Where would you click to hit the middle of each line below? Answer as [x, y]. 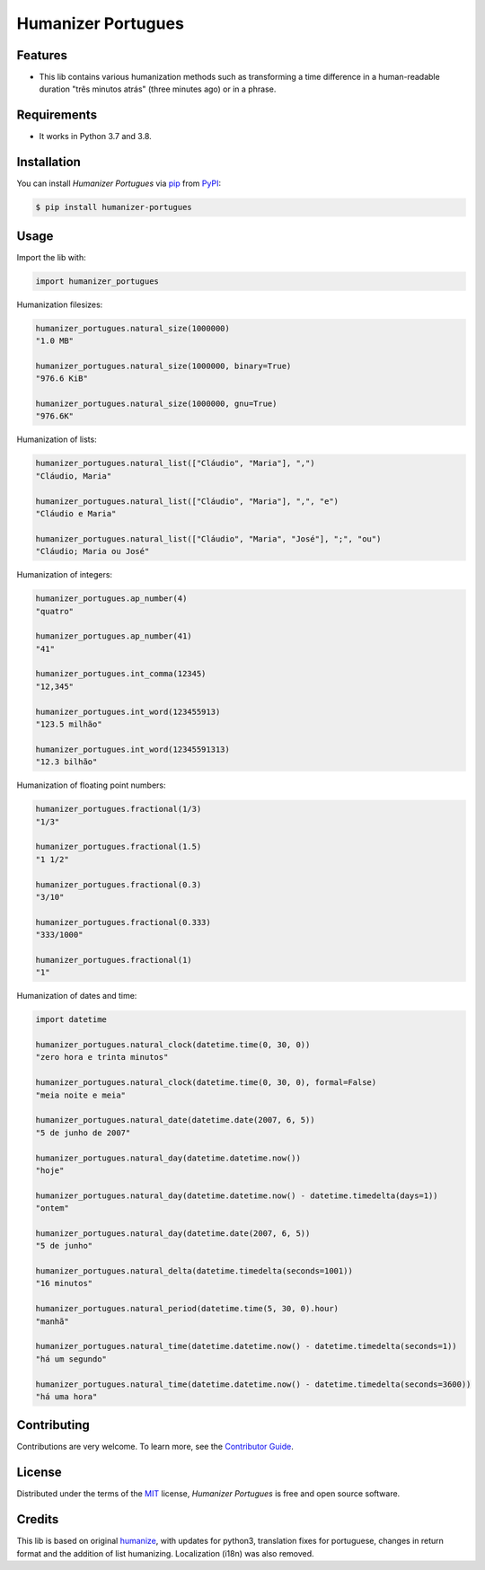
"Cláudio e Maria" [76, 513]
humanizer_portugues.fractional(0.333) [123, 922]
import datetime [71, 1020]
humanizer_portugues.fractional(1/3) [119, 809]
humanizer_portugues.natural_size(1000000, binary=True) [163, 366]
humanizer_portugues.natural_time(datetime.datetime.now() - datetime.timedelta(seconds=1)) [246, 1346]
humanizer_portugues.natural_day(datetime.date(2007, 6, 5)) [173, 1233]
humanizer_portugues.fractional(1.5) [119, 847]
